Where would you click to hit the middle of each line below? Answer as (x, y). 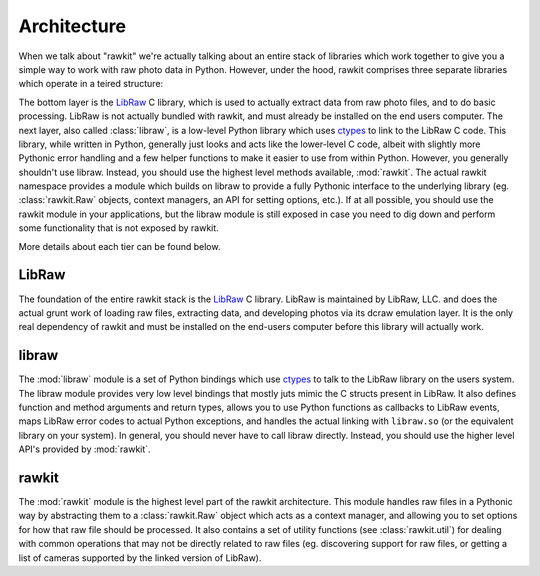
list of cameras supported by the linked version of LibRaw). (140, 557)
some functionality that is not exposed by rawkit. (118, 228)
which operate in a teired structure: (91, 84)
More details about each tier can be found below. (119, 246)
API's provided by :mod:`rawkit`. (84, 449)
